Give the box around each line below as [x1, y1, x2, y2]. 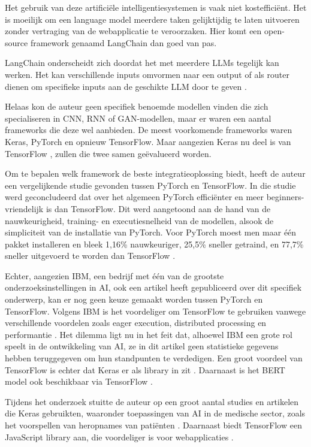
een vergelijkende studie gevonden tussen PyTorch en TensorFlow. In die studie [5, 179, 296, 191]
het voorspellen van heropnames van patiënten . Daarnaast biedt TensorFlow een [5, 419, 302, 431]
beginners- [266, 191, 304, 203]
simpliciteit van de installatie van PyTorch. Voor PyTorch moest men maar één [5, 226, 297, 238]
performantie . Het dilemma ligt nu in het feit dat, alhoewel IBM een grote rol [5, 328, 292, 340]
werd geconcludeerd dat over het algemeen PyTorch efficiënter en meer [5, 191, 264, 203]
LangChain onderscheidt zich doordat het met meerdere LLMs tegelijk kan [5, 56, 279, 69]
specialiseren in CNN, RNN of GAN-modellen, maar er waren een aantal [5, 111, 271, 124]
